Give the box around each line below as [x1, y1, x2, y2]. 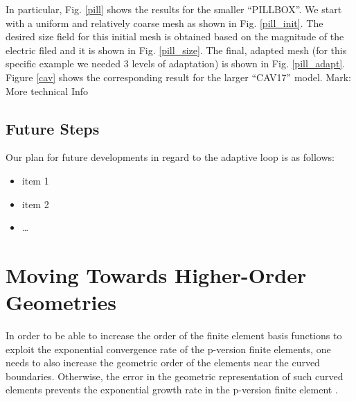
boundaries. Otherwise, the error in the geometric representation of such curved [6, 368, 344, 383]
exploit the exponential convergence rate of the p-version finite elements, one [6, 341, 331, 356]
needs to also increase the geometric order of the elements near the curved [6, 355, 320, 370]
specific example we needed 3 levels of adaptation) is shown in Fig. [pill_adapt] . [6, 56, 346, 71]
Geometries [6, 288, 116, 316]
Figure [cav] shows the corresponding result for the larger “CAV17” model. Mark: [6, 69, 351, 84]
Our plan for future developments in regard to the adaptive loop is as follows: [6, 150, 335, 164]
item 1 [21, 173, 49, 187]
